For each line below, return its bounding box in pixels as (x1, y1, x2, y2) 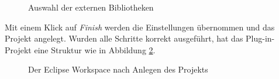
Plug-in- (246, 32, 275, 44)
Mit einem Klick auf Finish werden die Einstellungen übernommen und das (5, 20, 275, 33)
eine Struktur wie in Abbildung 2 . (34, 43, 156, 56)
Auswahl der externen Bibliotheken (28, 1, 154, 13)
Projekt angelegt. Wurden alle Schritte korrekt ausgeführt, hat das (5, 32, 243, 44)
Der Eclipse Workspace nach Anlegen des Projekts (28, 63, 208, 75)
